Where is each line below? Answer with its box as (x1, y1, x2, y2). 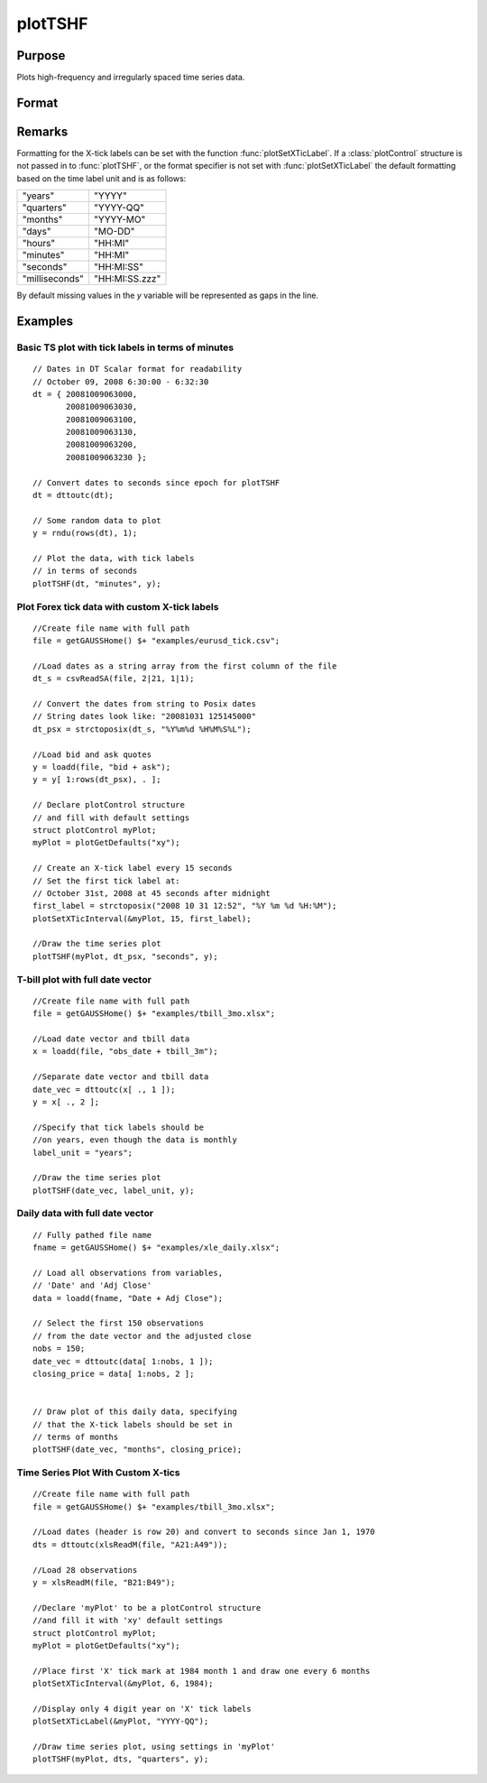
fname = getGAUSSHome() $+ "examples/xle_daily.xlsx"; (32, 1243, 280, 1253)
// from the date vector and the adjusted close (32, 1331, 252, 1341)
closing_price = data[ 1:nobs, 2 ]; (32, 1368, 195, 1379)
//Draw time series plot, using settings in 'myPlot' (32, 1741, 275, 1752)
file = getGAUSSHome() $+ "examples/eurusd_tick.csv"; (32, 636, 280, 646)
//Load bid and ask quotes (32, 749, 152, 760)
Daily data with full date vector (16, 1207, 153, 1220)
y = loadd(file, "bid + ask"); (32, 762, 171, 772)
